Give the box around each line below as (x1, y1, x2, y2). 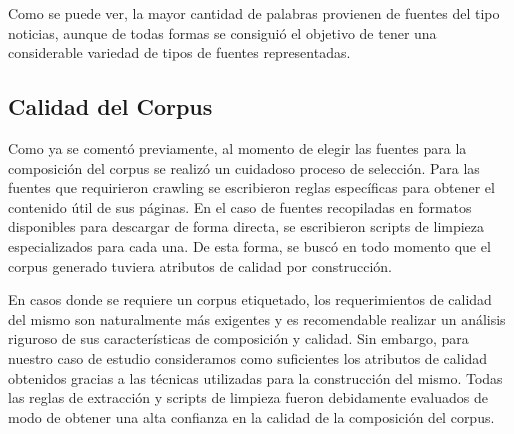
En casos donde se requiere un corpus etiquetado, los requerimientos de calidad (8, 289, 492, 310)
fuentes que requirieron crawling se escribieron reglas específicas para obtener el (8, 177, 495, 198)
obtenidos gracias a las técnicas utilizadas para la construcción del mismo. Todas (8, 367, 503, 388)
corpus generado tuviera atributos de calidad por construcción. (8, 255, 392, 276)
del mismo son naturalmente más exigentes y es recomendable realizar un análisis (8, 308, 506, 329)
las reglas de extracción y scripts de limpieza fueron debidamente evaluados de (8, 387, 489, 408)
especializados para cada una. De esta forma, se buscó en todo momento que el (8, 235, 491, 256)
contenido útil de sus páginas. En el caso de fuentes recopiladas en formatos (8, 196, 472, 217)
